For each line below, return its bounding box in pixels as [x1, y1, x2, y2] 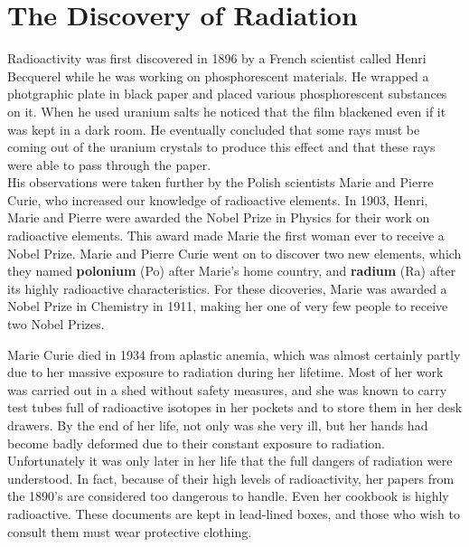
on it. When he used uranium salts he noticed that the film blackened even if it [7, 101, 446, 120]
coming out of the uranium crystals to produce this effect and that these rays [7, 137, 436, 156]
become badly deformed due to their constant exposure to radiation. [7, 433, 385, 452]
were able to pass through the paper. [7, 155, 211, 174]
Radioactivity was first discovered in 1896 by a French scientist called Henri [7, 49, 427, 68]
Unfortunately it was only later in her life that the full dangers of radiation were [7, 451, 453, 470]
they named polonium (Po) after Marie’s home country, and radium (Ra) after [7, 261, 456, 280]
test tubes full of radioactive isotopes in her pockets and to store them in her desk [7, 398, 463, 417]
